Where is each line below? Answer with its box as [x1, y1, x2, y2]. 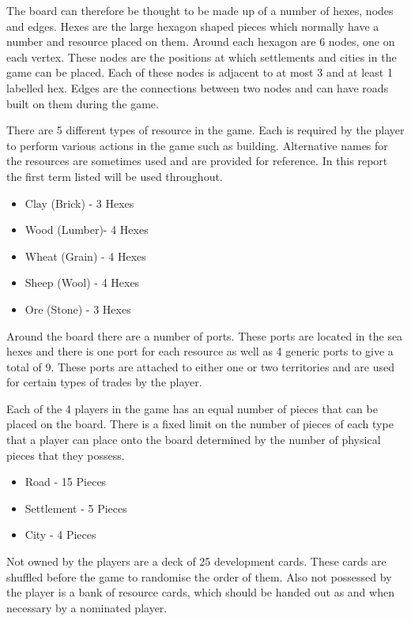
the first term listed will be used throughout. [6, 167, 223, 184]
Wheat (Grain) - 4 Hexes [25, 247, 146, 264]
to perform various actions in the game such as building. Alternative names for [6, 137, 388, 153]
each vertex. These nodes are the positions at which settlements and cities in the [6, 48, 397, 65]
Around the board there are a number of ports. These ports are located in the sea [6, 327, 403, 344]
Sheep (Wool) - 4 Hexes [25, 274, 140, 291]
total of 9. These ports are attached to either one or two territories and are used [6, 358, 394, 374]
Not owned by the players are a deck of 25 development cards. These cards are [6, 553, 386, 570]
